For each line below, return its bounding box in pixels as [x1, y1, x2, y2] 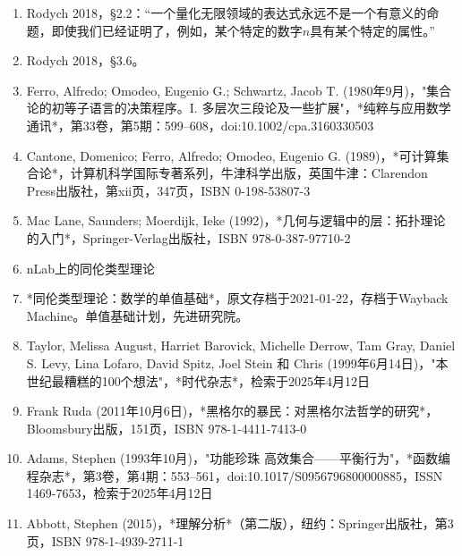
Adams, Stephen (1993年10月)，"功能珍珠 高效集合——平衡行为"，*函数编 [26, 449, 451, 468]
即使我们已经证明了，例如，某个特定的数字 [51, 21, 303, 39]
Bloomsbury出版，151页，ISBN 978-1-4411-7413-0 [26, 418, 307, 437]
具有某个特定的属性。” [310, 21, 435, 39]
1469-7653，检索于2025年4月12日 [26, 484, 213, 502]
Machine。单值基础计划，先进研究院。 [26, 306, 249, 324]
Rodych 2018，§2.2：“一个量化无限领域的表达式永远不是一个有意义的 [26, 4, 427, 21]
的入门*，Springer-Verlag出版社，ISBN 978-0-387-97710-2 [26, 228, 351, 247]
